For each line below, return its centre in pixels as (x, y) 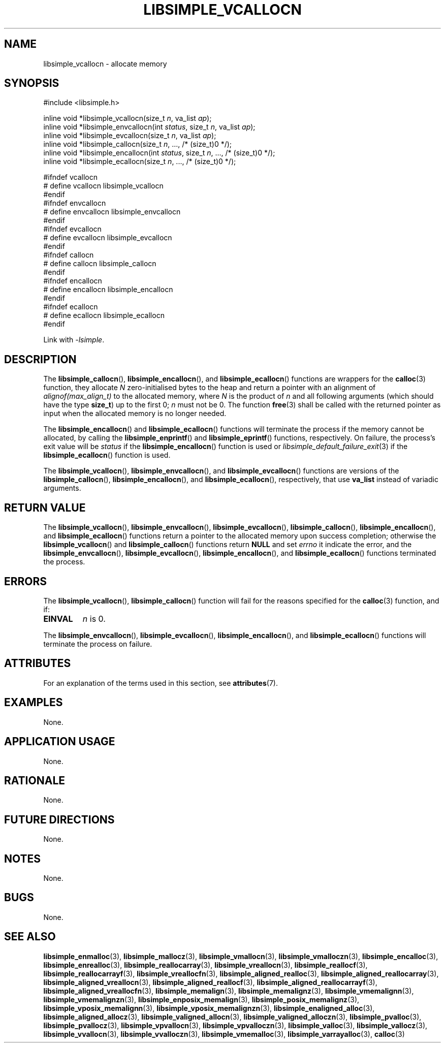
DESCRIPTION (40, 359)
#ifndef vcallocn (70, 177)
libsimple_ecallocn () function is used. (107, 455)
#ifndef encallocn (73, 281)
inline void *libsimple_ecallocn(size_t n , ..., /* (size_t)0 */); (140, 162)
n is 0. (94, 618)
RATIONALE (35, 780)
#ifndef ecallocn (71, 307)
